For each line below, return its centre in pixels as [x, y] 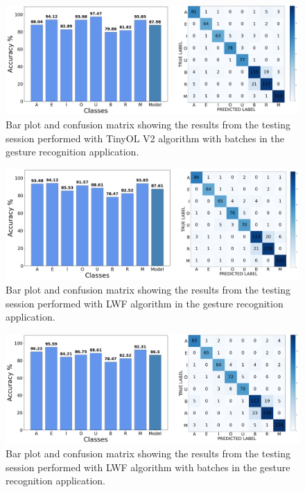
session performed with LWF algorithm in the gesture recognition [145, 303]
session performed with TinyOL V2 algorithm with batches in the [145, 138]
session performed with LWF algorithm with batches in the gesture [148, 467]
